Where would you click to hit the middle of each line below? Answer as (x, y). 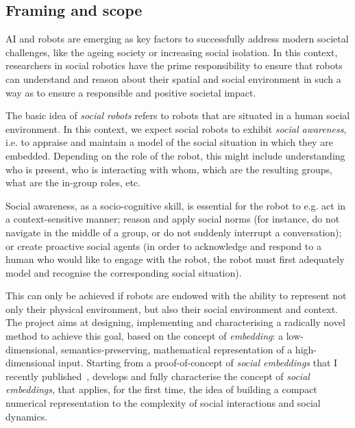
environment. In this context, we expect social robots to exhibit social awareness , (176, 128)
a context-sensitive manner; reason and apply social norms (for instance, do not (173, 219)
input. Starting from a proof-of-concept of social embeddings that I (198, 363)
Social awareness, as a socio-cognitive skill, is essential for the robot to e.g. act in (176, 205)
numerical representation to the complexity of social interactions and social (163, 403)
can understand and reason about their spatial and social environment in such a (173, 78)
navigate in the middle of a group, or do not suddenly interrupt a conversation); (174, 232)
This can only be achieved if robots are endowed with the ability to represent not (176, 295)
